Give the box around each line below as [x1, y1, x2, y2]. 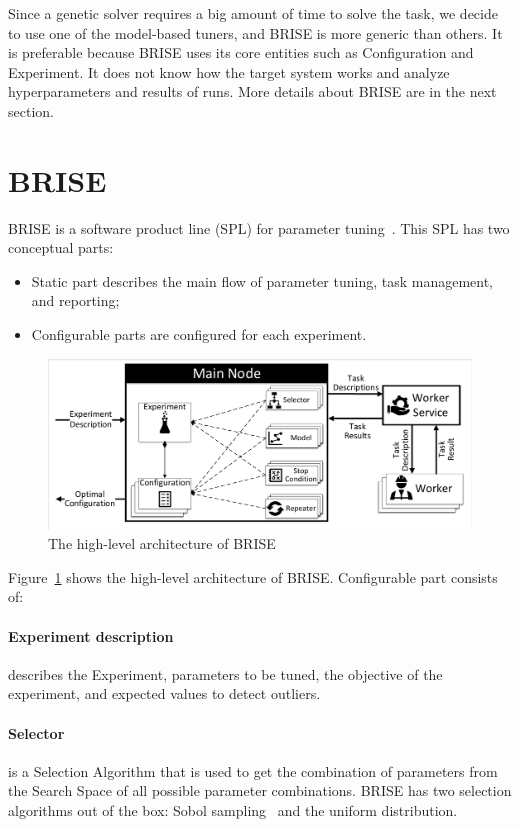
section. [8, 100, 54, 121]
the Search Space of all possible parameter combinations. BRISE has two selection [8, 780, 512, 801]
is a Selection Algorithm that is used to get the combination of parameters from [8, 760, 498, 781]
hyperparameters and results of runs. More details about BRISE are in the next [8, 81, 497, 102]
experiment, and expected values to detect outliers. [8, 683, 321, 704]
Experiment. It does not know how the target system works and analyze [8, 61, 450, 82]
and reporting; [31, 290, 120, 311]
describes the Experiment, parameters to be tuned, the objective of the [8, 663, 443, 684]
